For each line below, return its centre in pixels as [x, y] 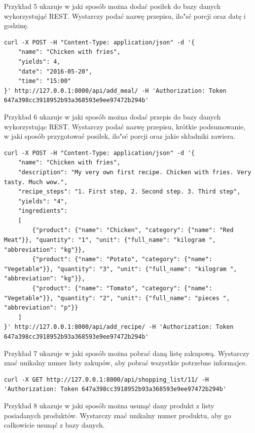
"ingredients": [43, 211]
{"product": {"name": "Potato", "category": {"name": [122, 259]
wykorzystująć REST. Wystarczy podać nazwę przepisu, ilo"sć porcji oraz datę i [125, 16]
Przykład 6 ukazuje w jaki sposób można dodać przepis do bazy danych [112, 116]
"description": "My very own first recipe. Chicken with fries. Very [135, 172]
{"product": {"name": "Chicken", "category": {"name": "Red [133, 230]
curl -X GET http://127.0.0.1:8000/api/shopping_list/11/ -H [107, 379]
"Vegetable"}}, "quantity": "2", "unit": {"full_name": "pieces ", [117, 298]
